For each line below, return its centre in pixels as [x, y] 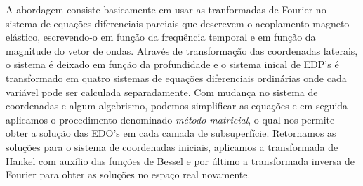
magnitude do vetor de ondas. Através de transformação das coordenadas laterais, [182, 50]
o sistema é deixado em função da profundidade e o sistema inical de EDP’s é [172, 64]
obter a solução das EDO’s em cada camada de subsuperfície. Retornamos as [171, 133]
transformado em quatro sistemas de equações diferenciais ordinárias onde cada [176, 78]
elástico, [23, 37]
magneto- [332, 23]
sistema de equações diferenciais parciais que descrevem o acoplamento [158, 23]
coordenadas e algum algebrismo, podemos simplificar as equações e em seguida [177, 106]
